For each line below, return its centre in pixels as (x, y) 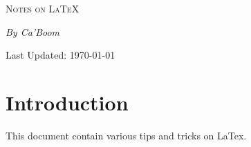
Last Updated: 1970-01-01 (61, 55)
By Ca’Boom (33, 31)
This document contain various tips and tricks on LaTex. (126, 135)
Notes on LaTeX (43, 8)
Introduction (67, 102)
